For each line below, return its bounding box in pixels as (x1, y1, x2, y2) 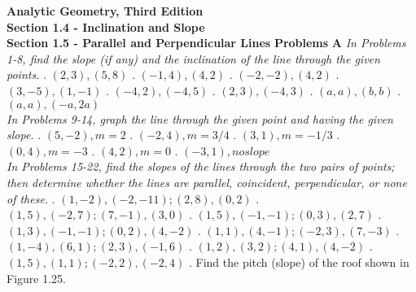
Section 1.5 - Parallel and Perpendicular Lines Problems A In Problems (7, 34, 406, 51)
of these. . (7, 190, 55, 207)
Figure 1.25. (7, 269, 66, 286)
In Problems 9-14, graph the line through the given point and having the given (7, 110, 393, 127)
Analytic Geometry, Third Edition (7, 2, 204, 19)
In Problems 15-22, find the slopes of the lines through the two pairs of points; (7, 158, 395, 175)
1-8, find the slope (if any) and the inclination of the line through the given (7, 50, 380, 67)
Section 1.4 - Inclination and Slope (7, 18, 205, 35)
